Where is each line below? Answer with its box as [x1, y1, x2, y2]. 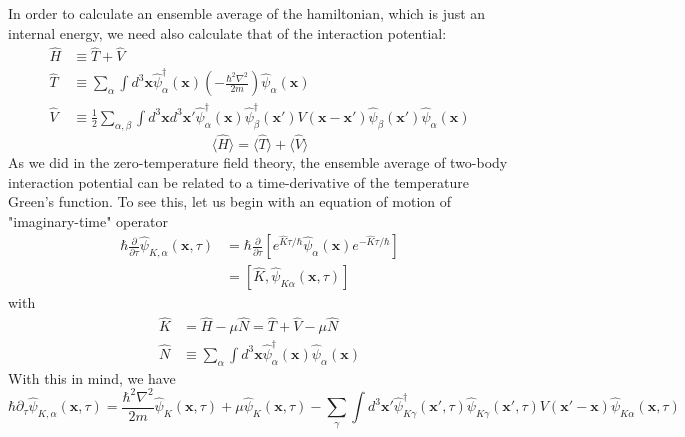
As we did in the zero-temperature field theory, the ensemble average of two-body [8, 151, 508, 172]
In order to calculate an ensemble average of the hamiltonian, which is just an [8, 3, 486, 23]
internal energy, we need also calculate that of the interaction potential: [8, 22, 447, 43]
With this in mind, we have [8, 367, 176, 388]
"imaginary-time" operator [8, 210, 168, 231]
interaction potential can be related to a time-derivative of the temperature [8, 171, 470, 192]
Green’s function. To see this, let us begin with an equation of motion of [8, 191, 452, 212]
